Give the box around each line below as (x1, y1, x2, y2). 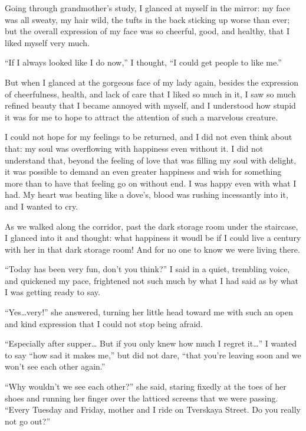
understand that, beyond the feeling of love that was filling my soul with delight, (5, 154, 297, 166)
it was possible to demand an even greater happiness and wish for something (5, 165, 282, 178)
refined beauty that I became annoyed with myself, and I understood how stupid (5, 99, 296, 112)
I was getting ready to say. (5, 286, 100, 298)
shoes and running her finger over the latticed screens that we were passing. (5, 391, 278, 404)
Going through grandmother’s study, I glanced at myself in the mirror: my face (5, 2, 290, 14)
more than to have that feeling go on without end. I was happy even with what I (5, 177, 297, 189)
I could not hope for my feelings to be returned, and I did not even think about (5, 130, 292, 143)
